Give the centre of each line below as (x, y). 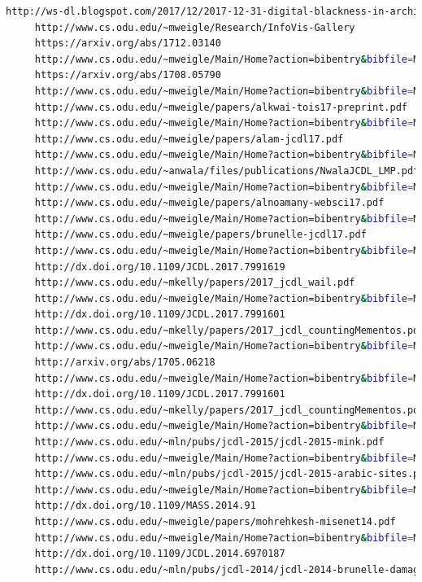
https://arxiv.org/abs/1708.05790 (128, 75)
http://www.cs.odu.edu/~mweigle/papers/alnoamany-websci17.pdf (209, 203)
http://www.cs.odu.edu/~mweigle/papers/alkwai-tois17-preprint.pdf (221, 107)
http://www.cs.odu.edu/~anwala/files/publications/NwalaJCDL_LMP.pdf (227, 171)
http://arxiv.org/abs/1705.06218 (125, 363)
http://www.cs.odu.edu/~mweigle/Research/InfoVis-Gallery (195, 27)
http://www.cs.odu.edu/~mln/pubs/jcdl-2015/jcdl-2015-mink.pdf (209, 442)
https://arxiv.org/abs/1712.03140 (128, 44)
